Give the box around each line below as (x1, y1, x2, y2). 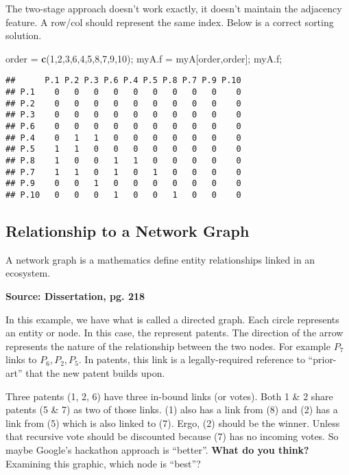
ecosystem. (5, 266, 51, 280)
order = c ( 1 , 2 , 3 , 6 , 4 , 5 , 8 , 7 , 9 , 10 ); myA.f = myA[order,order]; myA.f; (5, 51, 282, 65)
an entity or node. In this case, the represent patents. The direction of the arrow (5, 325, 344, 340)
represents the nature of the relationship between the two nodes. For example (5, 338, 330, 353)
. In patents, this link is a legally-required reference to (78, 352, 305, 367)
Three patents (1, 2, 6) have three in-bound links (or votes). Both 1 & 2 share (5, 389, 333, 403)
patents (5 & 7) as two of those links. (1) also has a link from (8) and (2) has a (5, 402, 338, 417)
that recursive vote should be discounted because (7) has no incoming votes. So (5, 429, 339, 443)
